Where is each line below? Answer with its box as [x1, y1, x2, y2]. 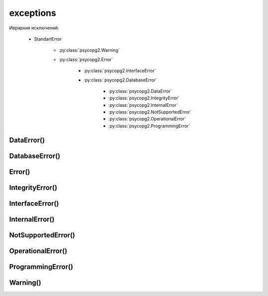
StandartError [34, 36, 62, 42]
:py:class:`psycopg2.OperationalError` [108, 116, 186, 122]
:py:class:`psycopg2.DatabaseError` [83, 77, 157, 83]
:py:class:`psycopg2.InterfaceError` [83, 68, 156, 74]
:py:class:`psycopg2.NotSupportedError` [108, 109, 192, 115]
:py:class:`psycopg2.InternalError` [108, 102, 178, 108]
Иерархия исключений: [9, 25, 59, 31]
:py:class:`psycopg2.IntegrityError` [108, 95, 180, 101]
